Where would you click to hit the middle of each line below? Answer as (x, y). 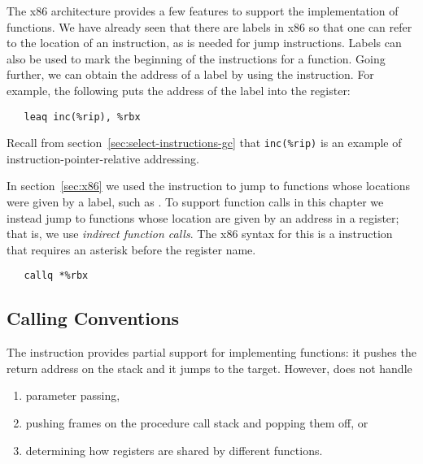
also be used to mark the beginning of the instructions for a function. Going (196, 58)
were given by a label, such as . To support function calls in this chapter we (195, 202)
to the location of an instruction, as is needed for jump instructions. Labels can (204, 43)
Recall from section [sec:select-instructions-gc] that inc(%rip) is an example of (204, 143)
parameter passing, (73, 395)
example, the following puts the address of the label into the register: (179, 90)
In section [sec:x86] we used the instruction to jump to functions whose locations (209, 186)
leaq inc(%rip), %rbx (82, 117)
